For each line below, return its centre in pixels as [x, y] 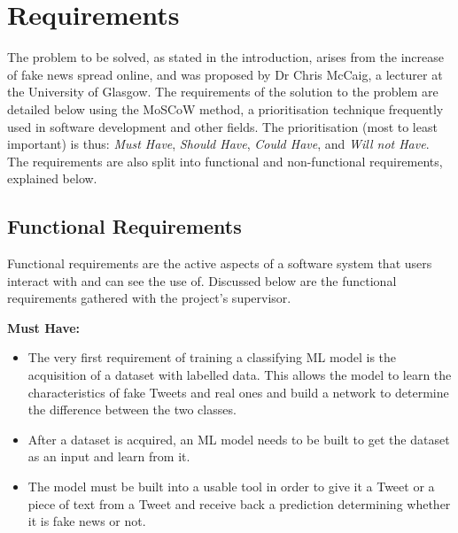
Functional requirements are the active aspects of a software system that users [220, 263]
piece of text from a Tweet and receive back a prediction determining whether [239, 503]
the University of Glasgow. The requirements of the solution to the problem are [223, 92]
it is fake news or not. [87, 521]
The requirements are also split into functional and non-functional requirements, [225, 161]
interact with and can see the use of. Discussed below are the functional [202, 280]
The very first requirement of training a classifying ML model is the [212, 357]
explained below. [52, 178]
